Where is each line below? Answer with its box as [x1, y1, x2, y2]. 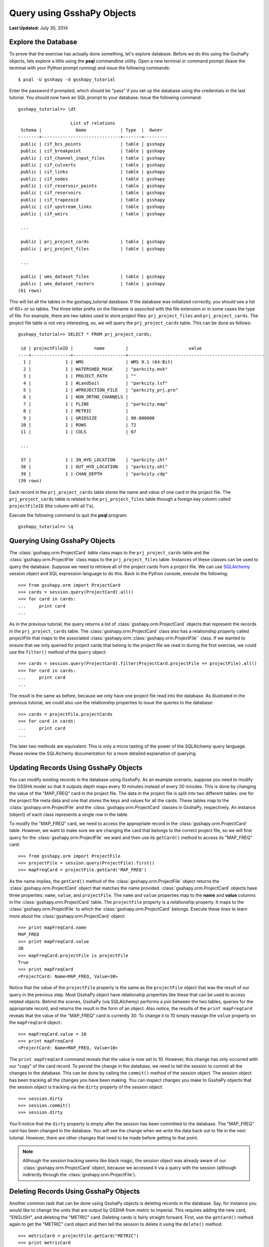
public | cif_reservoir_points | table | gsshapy [20, 183, 165, 189]
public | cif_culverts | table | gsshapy [20, 162, 165, 168]
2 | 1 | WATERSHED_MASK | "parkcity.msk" [23, 366, 168, 372]
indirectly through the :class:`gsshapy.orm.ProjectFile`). [22, 1172, 136, 1178]
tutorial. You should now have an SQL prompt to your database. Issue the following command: [9, 95, 202, 101]
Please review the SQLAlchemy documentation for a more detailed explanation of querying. [9, 750, 197, 756]
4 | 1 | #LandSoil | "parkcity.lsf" [23, 380, 168, 386]
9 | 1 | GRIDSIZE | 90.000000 [23, 415, 155, 421]
